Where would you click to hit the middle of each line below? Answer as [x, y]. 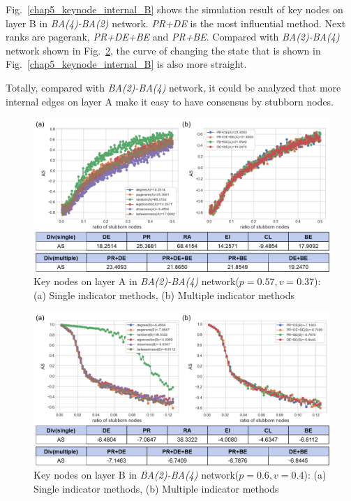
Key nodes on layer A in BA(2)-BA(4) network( [136, 281]
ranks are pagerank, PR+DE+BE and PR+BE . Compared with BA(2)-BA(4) [173, 37]
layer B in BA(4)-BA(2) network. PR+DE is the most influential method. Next [176, 23]
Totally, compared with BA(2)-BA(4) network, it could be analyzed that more [173, 87]
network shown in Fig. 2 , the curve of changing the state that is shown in [163, 50]
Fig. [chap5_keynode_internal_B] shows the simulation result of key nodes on [174, 9]
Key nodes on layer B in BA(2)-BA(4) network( [136, 475]
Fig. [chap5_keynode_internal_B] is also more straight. [126, 64]
